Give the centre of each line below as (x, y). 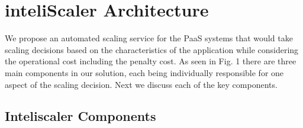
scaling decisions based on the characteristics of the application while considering (152, 49)
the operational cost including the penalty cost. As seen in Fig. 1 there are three (151, 61)
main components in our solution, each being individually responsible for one (144, 72)
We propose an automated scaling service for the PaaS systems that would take (149, 38)
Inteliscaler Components (80, 116)
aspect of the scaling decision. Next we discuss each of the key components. (141, 84)
